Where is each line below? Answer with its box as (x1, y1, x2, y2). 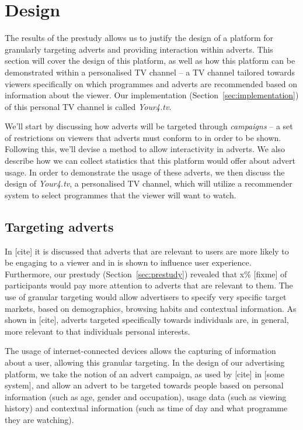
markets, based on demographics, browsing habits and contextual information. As (5, 302, 297, 314)
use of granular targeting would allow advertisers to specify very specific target (5, 291, 287, 303)
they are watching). (5, 413, 74, 425)
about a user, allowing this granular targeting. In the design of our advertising (5, 356, 285, 368)
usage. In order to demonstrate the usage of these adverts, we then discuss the (5, 166, 285, 178)
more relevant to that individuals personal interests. (5, 325, 190, 337)
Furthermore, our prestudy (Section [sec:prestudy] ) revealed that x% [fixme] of (5, 267, 287, 280)
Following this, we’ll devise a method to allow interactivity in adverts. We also (5, 143, 285, 155)
